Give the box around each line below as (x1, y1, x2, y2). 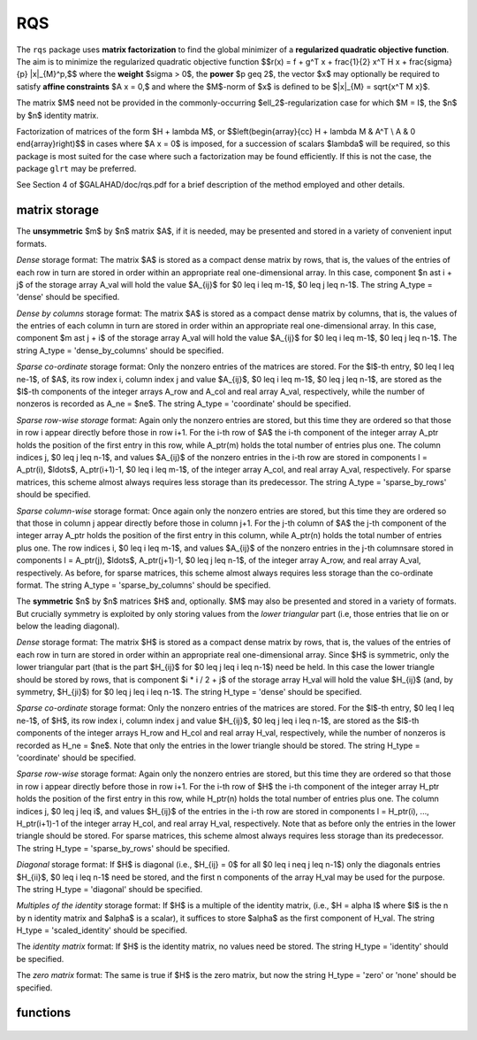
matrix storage (16, 203, 99, 218)
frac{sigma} (409, 56, 452, 66)
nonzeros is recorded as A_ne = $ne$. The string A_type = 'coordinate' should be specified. (16, 398, 352, 409)
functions (16, 1005, 71, 1021)
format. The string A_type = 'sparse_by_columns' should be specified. (16, 580, 271, 590)
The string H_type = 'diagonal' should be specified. (16, 883, 203, 894)
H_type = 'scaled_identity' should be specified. (16, 925, 187, 936)
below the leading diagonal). (16, 620, 120, 632)
